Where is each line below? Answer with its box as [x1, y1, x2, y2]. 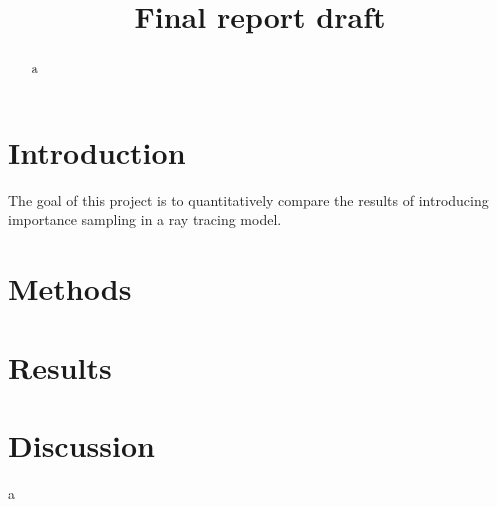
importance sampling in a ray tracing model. [8, 209, 282, 230]
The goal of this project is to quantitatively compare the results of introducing [8, 189, 489, 210]
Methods [8, 268, 132, 309]
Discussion [8, 424, 155, 465]
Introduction [8, 131, 186, 172]
